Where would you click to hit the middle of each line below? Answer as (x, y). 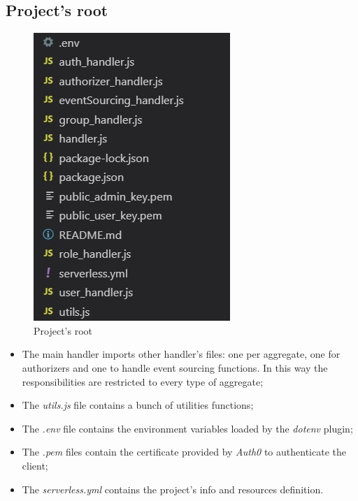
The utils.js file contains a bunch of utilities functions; (138, 405)
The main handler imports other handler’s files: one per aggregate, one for (181, 354)
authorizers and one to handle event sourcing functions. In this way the (175, 367)
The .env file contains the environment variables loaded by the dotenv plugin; (187, 428)
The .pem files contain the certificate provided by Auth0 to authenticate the (184, 452)
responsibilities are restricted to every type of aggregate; (143, 381)
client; (35, 465)
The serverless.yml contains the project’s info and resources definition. (173, 489)
